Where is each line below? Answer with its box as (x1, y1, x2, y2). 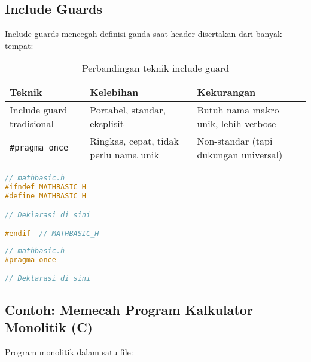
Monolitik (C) (5, 318, 93, 336)
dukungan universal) (197, 148, 283, 162)
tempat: (5, 39, 33, 51)
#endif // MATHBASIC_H (5, 229, 99, 238)
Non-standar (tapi (197, 134, 273, 148)
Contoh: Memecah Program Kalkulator (5, 300, 253, 318)
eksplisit (90, 116, 124, 131)
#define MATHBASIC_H (5, 192, 87, 201)
